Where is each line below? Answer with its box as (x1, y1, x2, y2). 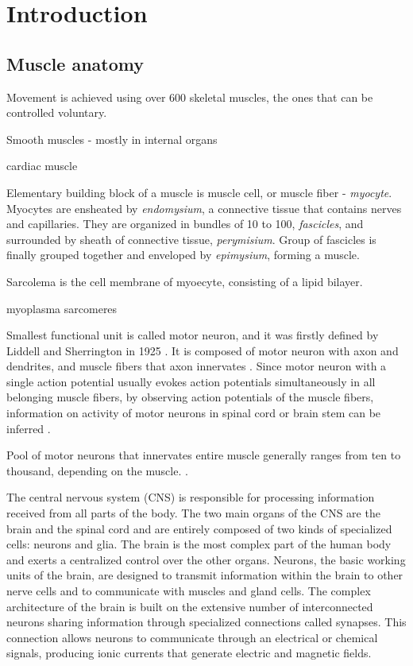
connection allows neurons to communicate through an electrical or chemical (6, 629, 378, 645)
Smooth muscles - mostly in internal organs (6, 130, 218, 147)
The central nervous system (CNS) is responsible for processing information (6, 489, 375, 505)
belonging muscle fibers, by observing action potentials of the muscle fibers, (6, 389, 374, 405)
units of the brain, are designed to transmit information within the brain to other (6, 567, 403, 583)
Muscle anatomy (6, 51, 144, 76)
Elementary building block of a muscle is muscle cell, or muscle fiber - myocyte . (6, 184, 392, 200)
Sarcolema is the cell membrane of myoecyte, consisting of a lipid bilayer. (6, 273, 363, 289)
